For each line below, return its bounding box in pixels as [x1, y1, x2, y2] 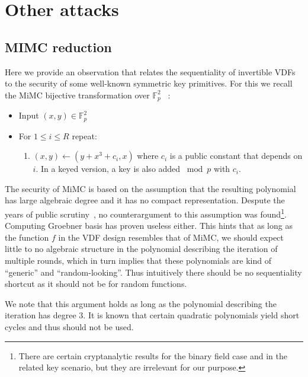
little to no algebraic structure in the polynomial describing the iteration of [5, 242, 278, 255]
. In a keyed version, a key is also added [36, 162, 181, 175]
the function [5, 231, 49, 243]
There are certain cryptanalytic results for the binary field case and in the [18, 349, 287, 362]
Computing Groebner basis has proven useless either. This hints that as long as [5, 219, 293, 232]
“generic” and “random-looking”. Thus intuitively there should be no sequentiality [5, 266, 302, 278]
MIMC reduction [5, 37, 112, 56]
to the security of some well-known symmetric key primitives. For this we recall [5, 77, 293, 90]
